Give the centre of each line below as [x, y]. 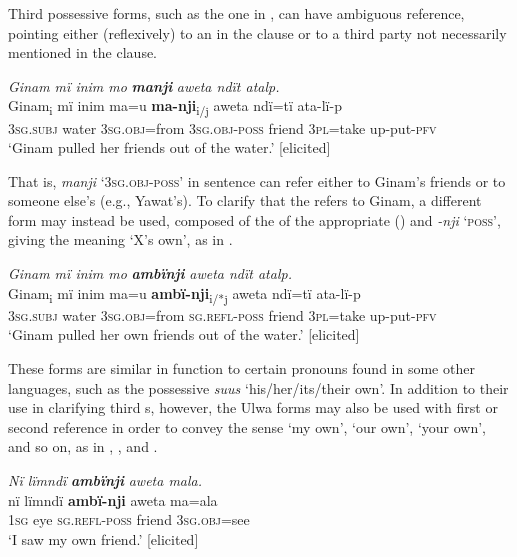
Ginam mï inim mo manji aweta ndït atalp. [144, 85]
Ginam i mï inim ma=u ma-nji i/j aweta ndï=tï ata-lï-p [175, 107]
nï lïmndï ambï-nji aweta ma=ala [113, 499]
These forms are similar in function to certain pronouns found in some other [241, 367]
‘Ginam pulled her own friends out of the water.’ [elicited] [184, 334]
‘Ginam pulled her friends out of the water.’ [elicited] [169, 147]
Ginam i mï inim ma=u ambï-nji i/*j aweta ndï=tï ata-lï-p [184, 294]
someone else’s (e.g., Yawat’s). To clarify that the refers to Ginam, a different [245, 200]
